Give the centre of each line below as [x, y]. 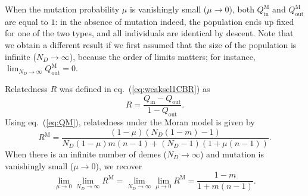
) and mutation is [232, 154]
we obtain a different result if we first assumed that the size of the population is [151, 44]
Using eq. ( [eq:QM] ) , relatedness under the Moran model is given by [130, 122]
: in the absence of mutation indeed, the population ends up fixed [175, 21]
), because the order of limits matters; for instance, [162, 56]
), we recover [119, 165]
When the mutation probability [62, 9]
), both [242, 9]
